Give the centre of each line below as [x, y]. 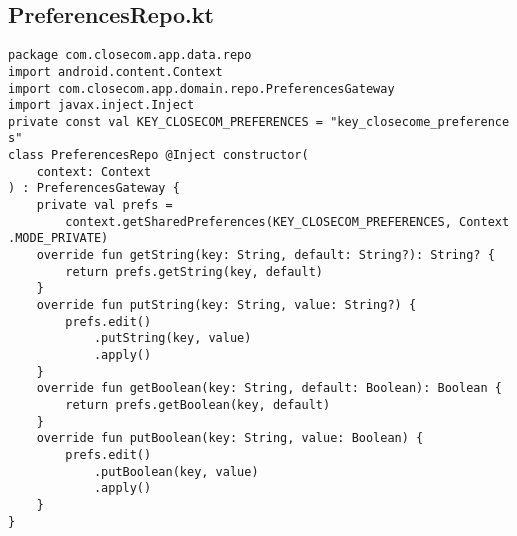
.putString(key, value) [172, 338]
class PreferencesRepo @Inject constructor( [158, 155]
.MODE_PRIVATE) [58, 238]
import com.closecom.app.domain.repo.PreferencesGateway [201, 88]
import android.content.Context [115, 71]
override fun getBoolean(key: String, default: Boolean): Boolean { [269, 388]
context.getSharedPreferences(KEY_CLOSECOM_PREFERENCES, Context [287, 221]
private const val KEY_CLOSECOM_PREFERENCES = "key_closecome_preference [259, 121]
